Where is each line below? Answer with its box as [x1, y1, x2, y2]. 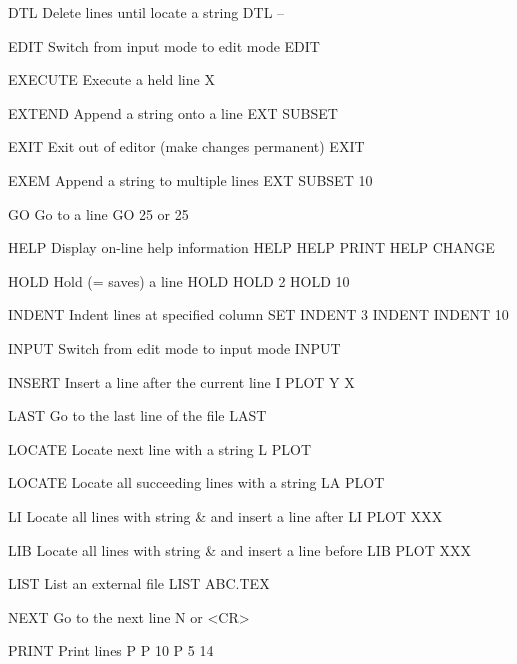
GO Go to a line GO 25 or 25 [8, 203, 189, 224]
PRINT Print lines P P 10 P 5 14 [8, 640, 214, 661]
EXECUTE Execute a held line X [8, 69, 215, 90]
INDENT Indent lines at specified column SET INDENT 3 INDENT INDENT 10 [8, 304, 509, 325]
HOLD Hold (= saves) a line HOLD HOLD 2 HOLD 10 [8, 270, 350, 291]
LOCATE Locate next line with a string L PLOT [8, 438, 312, 459]
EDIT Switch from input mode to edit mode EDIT [8, 35, 320, 56]
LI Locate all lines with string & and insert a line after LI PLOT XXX [8, 505, 443, 526]
